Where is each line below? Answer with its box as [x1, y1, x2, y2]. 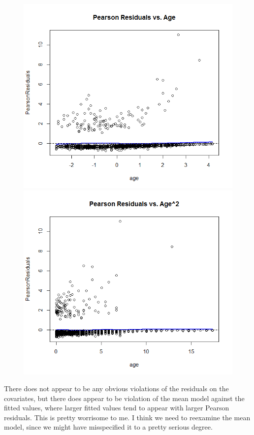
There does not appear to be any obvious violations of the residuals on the [4, 383, 229, 393]
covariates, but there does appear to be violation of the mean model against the [4, 393, 245, 403]
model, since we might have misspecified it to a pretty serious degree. [4, 422, 213, 432]
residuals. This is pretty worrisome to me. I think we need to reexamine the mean [4, 412, 251, 422]
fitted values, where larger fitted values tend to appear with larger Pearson [4, 403, 229, 413]
